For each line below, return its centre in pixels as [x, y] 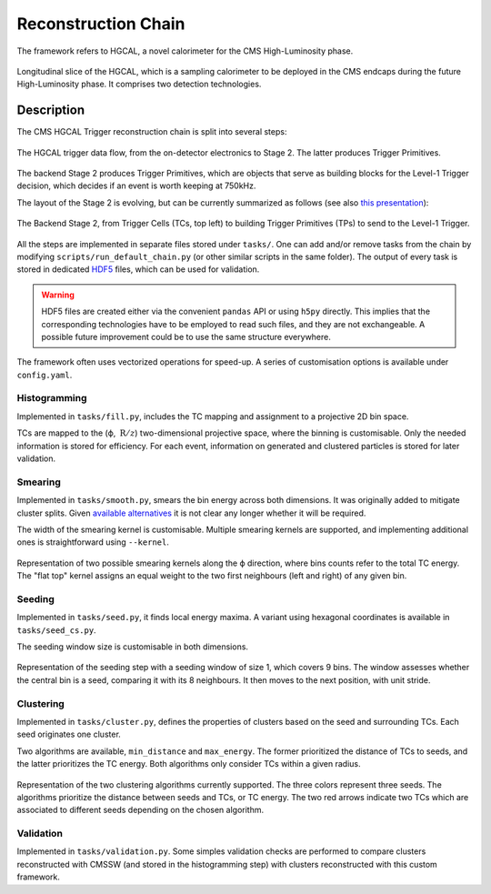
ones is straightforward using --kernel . [93, 542]
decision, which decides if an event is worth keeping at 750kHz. [136, 186]
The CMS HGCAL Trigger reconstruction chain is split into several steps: [152, 132]
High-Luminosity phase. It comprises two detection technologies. [139, 84]
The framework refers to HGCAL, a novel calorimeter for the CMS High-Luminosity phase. [185, 51]
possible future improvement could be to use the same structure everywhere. [186, 337]
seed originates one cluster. [69, 734]
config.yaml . [45, 375]
